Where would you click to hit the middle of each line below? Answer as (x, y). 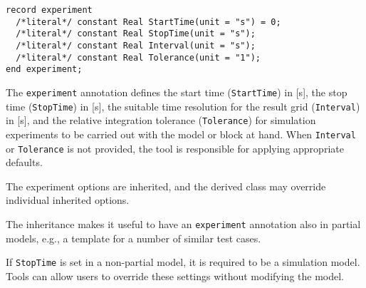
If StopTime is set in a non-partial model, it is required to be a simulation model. (183, 262)
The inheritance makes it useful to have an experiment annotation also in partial (183, 224)
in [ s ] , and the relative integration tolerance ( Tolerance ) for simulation (161, 120)
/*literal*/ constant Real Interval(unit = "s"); (136, 45)
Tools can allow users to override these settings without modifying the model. (175, 276)
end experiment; (44, 70)
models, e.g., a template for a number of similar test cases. (134, 238)
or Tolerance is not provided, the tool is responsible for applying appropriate (175, 148)
